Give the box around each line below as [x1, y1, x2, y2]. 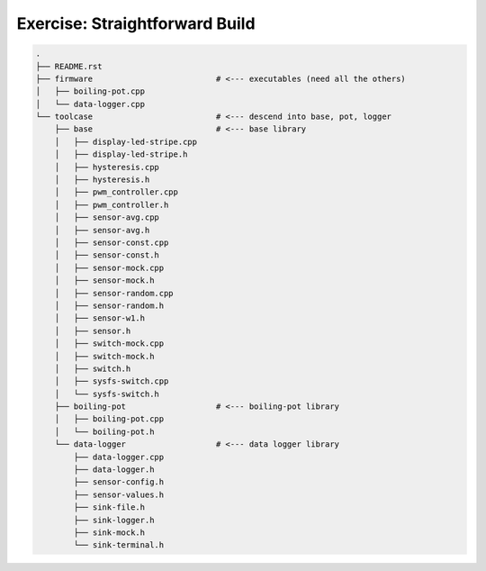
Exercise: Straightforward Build [16, 14, 256, 33]
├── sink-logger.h [73, 514, 155, 525]
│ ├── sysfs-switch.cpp [54, 376, 169, 386]
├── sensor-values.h [73, 489, 165, 500]
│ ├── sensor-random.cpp [54, 288, 175, 298]
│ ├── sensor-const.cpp [54, 238, 169, 248]
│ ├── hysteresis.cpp [54, 162, 159, 172]
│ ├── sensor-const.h [54, 250, 159, 260]
